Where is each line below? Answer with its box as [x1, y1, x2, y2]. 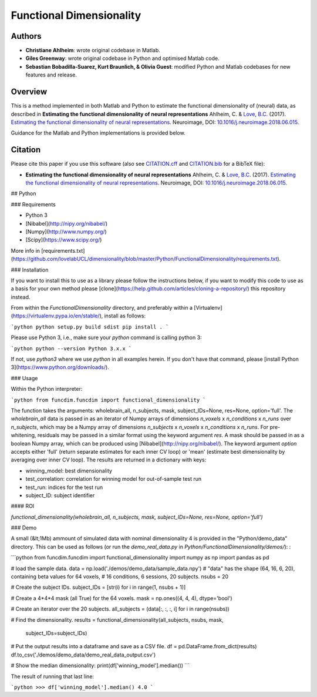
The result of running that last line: [11, 673, 94, 680]
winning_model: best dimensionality [25, 467, 113, 474]
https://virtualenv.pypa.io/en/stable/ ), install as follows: [12, 312, 146, 320]
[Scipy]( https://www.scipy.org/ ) [25, 236, 102, 243]
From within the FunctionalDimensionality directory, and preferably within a [11, 304, 193, 311]
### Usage [11, 374, 38, 381]
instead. [11, 293, 31, 300]
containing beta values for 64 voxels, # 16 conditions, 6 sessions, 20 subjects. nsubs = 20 [11, 573, 229, 580]
